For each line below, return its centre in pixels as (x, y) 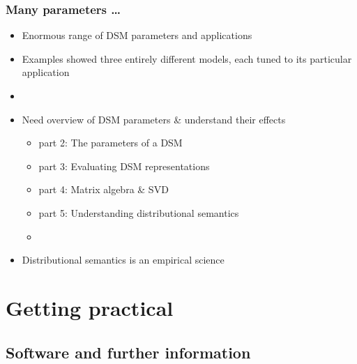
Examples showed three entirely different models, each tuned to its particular (187, 58)
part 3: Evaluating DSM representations (124, 166)
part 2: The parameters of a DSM (111, 143)
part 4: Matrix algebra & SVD (104, 189)
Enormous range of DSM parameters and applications (137, 35)
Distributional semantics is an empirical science (123, 260)
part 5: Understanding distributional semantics (139, 212)
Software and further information (128, 352)
